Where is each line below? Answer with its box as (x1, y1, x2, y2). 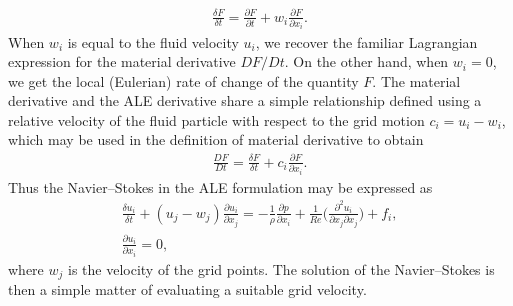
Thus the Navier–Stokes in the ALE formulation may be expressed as (8, 176, 433, 197)
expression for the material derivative (8, 51, 236, 72)
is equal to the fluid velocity (67, 31, 239, 52)
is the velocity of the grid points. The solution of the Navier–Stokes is (68, 258, 495, 279)
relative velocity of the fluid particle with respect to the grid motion (8, 109, 425, 130)
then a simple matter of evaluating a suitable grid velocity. (8, 279, 367, 300)
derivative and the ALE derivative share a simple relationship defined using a (8, 90, 482, 111)
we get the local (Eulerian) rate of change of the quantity (8, 70, 359, 91)
